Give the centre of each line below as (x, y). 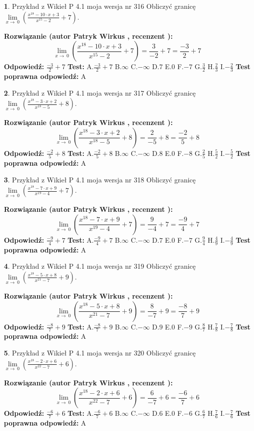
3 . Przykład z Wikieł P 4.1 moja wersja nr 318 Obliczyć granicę (100, 179)
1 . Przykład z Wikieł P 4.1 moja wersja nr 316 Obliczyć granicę (100, 6)
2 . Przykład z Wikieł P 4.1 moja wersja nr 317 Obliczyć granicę (100, 92)
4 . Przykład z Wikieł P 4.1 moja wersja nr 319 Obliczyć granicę (100, 266)
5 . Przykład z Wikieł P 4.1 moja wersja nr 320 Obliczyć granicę (100, 352)
